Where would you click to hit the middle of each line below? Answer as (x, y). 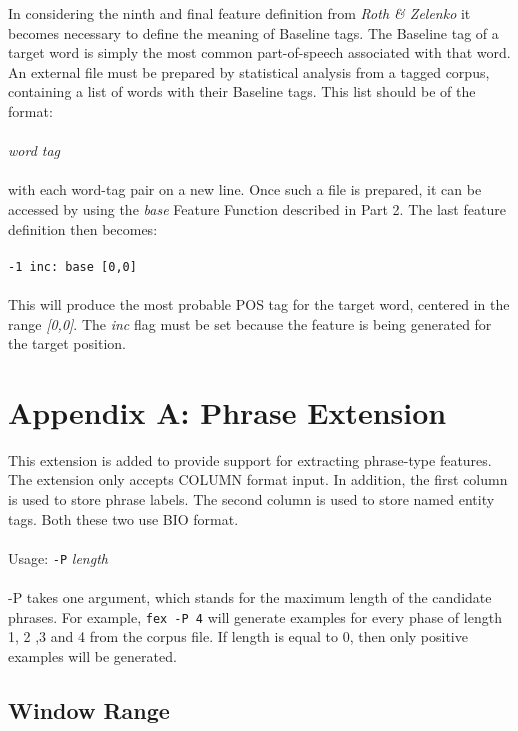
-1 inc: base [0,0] (72, 266)
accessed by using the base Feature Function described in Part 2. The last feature (257, 208)
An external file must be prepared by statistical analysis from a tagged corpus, (249, 71)
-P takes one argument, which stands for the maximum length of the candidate (250, 597)
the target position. (67, 343)
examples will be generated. (92, 655)
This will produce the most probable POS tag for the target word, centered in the (259, 303)
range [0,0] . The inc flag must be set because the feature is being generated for (250, 323)
